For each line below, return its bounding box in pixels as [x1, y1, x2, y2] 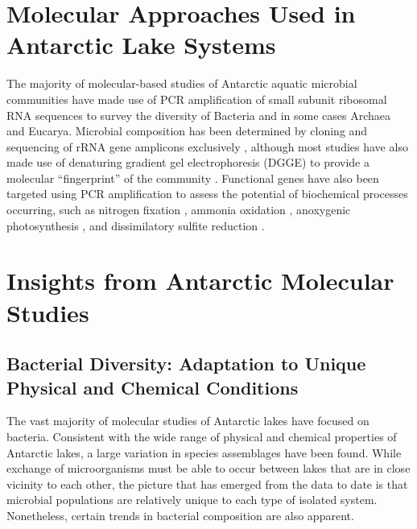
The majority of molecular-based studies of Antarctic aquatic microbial [6, 75, 357, 92]
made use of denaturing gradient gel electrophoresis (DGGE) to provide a [6, 154, 370, 171]
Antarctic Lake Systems [6, 28, 276, 61]
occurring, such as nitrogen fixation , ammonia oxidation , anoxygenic [6, 201, 351, 218]
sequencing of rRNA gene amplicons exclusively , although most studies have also [6, 138, 408, 155]
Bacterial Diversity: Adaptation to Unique [6, 351, 366, 376]
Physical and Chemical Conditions [6, 374, 299, 399]
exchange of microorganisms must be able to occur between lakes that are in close [6, 460, 411, 477]
